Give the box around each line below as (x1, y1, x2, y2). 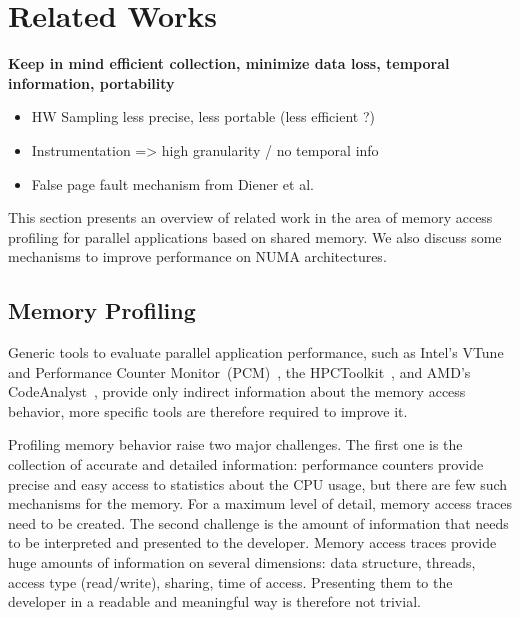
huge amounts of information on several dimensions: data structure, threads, (8, 552, 476, 573)
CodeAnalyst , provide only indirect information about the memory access (8, 381, 466, 402)
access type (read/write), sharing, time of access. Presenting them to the (8, 571, 453, 592)
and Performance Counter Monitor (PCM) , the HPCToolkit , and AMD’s (8, 361, 471, 382)
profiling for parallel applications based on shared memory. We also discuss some (8, 226, 502, 247)
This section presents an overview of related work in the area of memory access (8, 207, 493, 228)
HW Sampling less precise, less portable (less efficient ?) (31, 106, 375, 127)
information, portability (8, 72, 175, 93)
